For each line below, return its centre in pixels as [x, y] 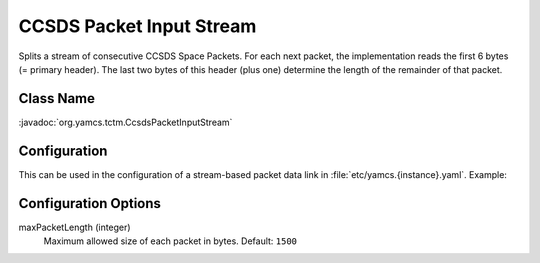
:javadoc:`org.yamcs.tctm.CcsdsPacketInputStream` [125, 122]
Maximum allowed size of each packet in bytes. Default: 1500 [170, 241]
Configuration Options [90, 203]
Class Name [56, 98]
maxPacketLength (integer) [74, 227]
